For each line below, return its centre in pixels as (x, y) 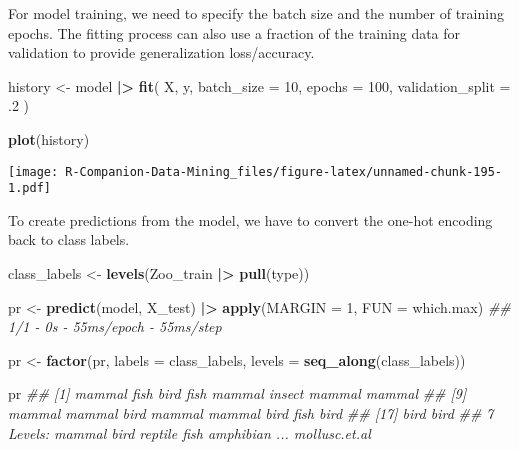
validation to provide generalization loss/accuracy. (161, 52)
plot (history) (49, 138)
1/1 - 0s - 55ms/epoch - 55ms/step (115, 326)
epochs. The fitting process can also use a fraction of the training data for (234, 32)
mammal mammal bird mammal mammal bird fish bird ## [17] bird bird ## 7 (251, 413)
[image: (33, 171)
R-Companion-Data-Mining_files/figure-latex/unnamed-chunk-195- (283, 171)
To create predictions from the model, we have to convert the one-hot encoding (250, 219)
